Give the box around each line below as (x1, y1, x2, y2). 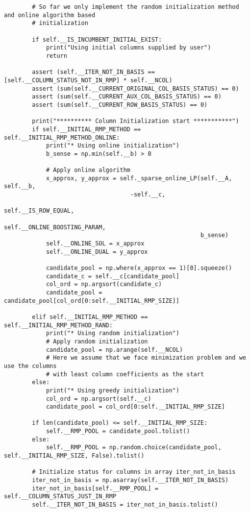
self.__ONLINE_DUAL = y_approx (46, 248, 148, 255)
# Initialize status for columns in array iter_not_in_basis (32, 468, 236, 476)
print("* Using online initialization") (46, 142, 179, 149)
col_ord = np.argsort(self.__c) (46, 395, 151, 402)
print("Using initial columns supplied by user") (46, 44, 211, 51)
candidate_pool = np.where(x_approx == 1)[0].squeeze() (46, 265, 232, 271)
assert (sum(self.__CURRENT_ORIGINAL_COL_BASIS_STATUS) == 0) (32, 85, 239, 92)
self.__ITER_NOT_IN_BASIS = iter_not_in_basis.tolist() (32, 501, 218, 509)
